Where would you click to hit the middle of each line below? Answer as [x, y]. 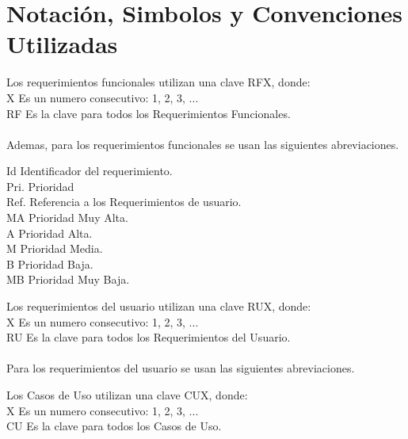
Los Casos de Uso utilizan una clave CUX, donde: [127, 395]
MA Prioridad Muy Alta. [67, 218]
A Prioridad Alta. [50, 233]
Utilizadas [62, 44]
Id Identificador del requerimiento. [90, 171]
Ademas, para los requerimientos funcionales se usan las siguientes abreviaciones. [203, 144]
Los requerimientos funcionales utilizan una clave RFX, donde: [158, 82]
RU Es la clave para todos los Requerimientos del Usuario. [149, 337]
